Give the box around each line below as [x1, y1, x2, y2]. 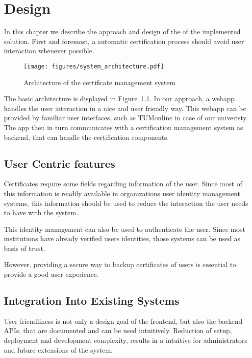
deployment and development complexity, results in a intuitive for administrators [4, 335, 247, 345]
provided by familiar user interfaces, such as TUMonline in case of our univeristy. [4, 112, 248, 123]
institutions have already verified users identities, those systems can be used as [4, 233, 240, 244]
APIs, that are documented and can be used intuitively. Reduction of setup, [4, 325, 232, 336]
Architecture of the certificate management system [24, 77, 176, 87]
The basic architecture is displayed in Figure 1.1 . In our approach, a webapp [4, 93, 235, 104]
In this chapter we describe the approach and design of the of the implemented [4, 26, 241, 37]
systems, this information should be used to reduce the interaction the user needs [4, 198, 248, 208]
